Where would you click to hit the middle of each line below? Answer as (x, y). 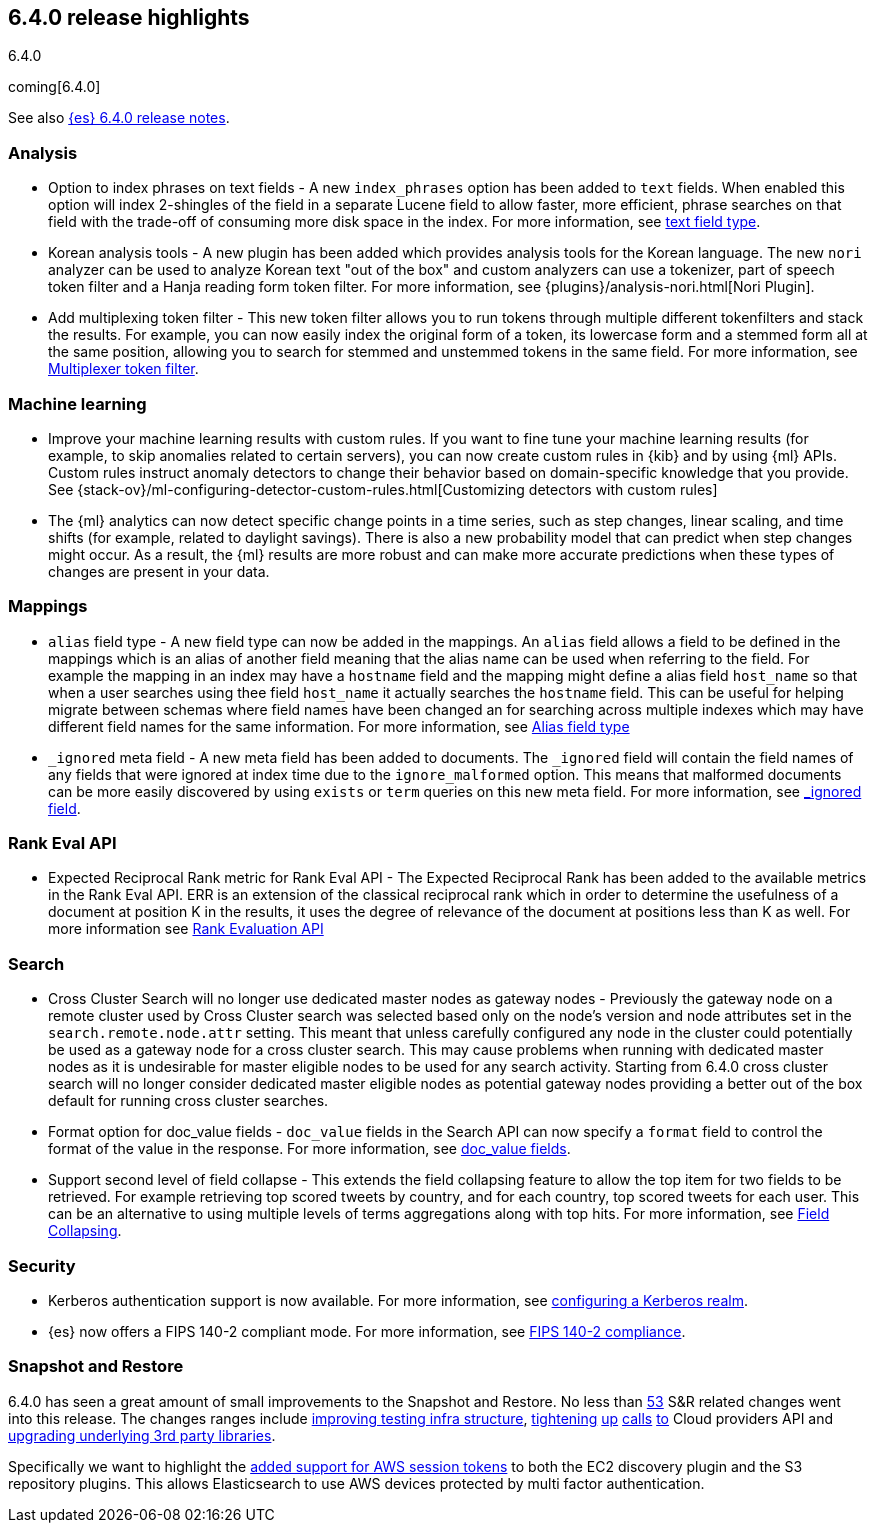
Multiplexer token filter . (123, 369)
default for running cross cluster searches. (188, 1101)
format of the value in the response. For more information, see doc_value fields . (309, 1149)
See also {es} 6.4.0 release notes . (119, 118)
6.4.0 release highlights (129, 17)
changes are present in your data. (159, 571)
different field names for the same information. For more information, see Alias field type (339, 726)
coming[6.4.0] (54, 87)
